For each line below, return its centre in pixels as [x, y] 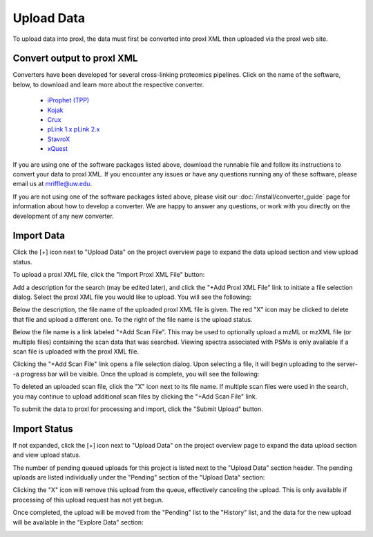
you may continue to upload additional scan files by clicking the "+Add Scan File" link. [135, 396]
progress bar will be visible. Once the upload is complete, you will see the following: [140, 374]
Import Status [43, 429]
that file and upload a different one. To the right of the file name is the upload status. [133, 319]
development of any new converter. [63, 216]
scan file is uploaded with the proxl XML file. [76, 351]
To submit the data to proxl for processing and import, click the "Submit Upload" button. [138, 409]
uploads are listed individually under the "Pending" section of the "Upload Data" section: [139, 477]
